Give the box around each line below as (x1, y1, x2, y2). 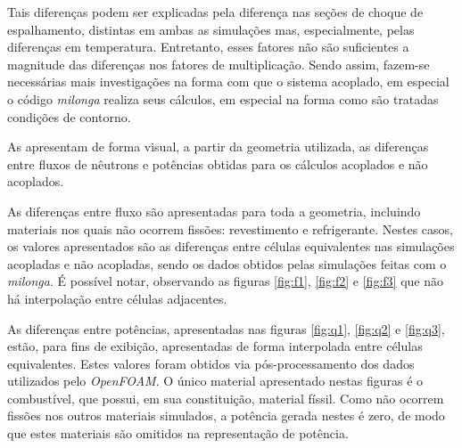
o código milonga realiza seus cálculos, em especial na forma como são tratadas (7, 89, 439, 108)
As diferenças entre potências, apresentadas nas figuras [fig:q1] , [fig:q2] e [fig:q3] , (7, 319, 445, 338)
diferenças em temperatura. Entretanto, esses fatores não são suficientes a (7, 37, 409, 56)
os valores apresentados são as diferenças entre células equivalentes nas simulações (7, 237, 455, 256)
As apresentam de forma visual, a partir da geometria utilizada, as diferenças (7, 137, 429, 156)
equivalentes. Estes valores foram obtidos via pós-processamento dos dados (7, 354, 415, 372)
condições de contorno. (7, 107, 131, 126)
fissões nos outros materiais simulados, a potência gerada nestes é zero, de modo (7, 406, 445, 425)
